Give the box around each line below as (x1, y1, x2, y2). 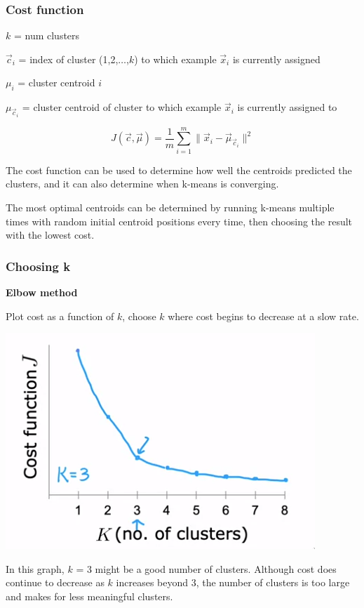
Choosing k (6, 257, 71, 275)
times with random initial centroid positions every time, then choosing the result (6, 213, 353, 228)
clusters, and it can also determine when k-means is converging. (6, 176, 279, 191)
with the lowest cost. (6, 227, 95, 242)
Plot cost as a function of (6, 308, 114, 323)
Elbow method (6, 284, 78, 299)
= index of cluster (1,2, (18, 51, 119, 66)
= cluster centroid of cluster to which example (22, 100, 222, 114)
